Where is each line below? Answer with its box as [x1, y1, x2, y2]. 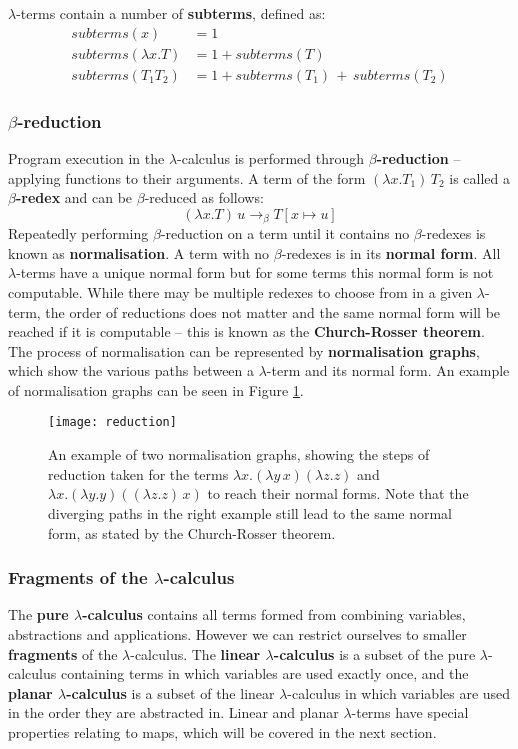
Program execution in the [8, 147, 165, 168]
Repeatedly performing [8, 223, 149, 244]
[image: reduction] [48, 415, 177, 430]
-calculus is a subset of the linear [66, 682, 275, 703]
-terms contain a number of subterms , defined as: [16, 3, 326, 23]
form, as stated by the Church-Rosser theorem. [48, 522, 336, 543]
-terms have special [351, 702, 469, 723]
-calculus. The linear [130, 643, 261, 664]
